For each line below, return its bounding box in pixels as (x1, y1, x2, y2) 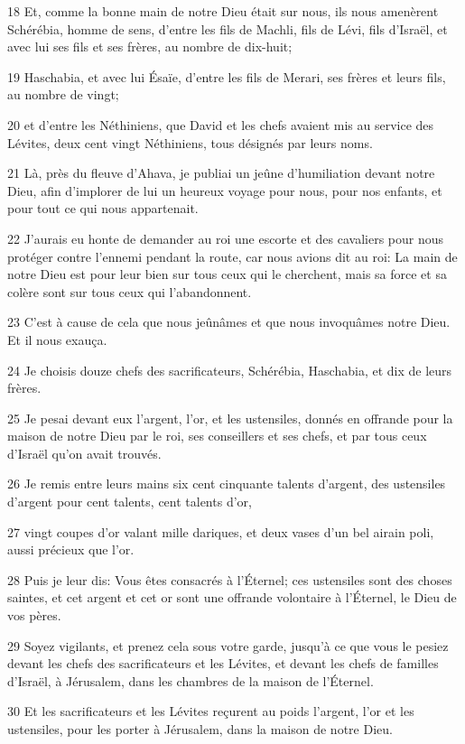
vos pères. (7, 606, 61, 625)
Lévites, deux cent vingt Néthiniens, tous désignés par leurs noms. (7, 133, 373, 152)
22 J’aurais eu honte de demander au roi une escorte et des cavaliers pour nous (7, 228, 443, 247)
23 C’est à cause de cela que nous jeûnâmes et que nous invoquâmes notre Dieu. (7, 312, 451, 331)
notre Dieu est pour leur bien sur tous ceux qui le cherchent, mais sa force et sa (7, 265, 447, 284)
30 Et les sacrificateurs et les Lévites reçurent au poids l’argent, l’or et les (7, 702, 414, 721)
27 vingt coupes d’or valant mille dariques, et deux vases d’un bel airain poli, (7, 522, 434, 541)
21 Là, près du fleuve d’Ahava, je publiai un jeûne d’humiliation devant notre (7, 163, 435, 182)
